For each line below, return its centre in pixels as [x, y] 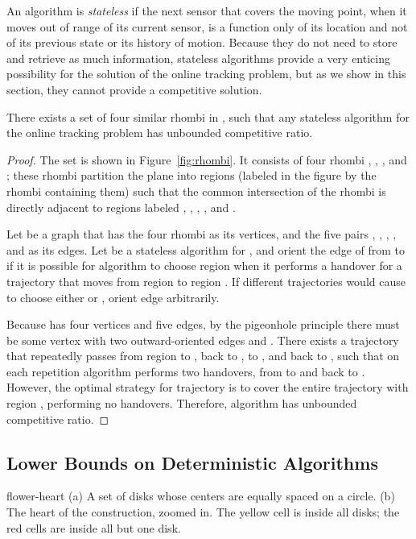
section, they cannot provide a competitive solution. [134, 89]
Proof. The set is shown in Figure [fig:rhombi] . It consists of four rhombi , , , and [207, 159]
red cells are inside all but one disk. [94, 527]
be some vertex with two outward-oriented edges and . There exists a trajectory [203, 340]
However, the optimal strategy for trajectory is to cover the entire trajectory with [208, 387]
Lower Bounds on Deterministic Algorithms [192, 462]
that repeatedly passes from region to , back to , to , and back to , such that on [203, 356]
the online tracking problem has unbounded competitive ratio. [160, 133]
